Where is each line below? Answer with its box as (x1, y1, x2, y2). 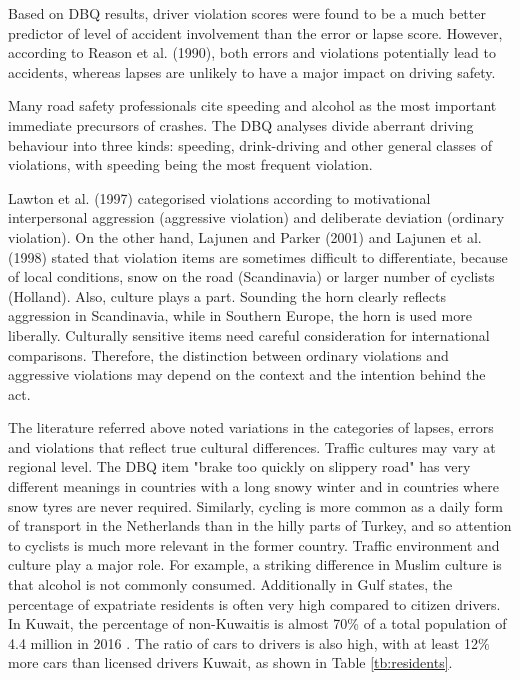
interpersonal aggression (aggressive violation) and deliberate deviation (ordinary (8, 207, 505, 228)
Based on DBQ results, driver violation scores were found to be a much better (8, 3, 486, 23)
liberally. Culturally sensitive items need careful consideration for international (8, 324, 490, 345)
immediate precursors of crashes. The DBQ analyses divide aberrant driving (8, 114, 474, 135)
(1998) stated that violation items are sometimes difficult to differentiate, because (8, 246, 508, 267)
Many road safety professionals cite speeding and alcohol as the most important (8, 95, 497, 116)
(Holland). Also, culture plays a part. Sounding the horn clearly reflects (8, 285, 446, 306)
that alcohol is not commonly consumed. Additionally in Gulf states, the (8, 574, 453, 595)
